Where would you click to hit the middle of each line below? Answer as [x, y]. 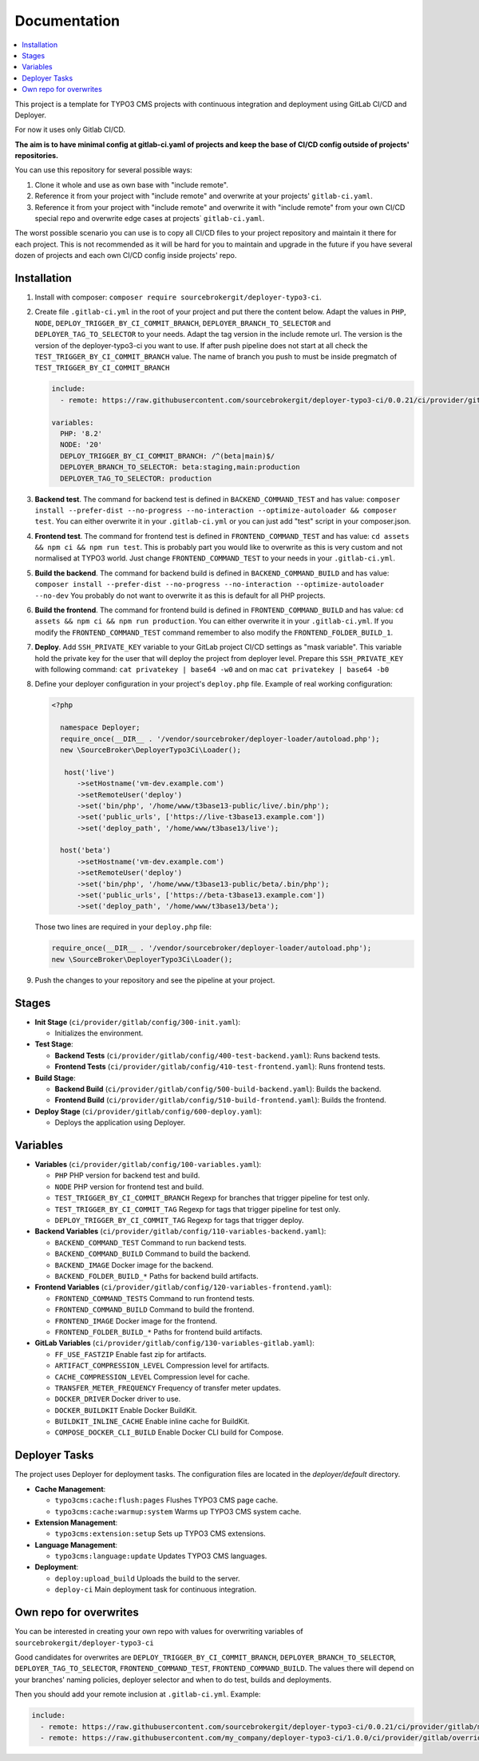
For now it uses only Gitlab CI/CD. [70, 130]
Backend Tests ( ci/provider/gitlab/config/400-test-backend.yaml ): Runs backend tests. [218, 1055]
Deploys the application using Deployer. [120, 1122]
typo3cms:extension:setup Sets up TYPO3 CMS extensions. [160, 1533]
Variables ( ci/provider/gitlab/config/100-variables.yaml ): [148, 1165]
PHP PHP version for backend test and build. [127, 1175]
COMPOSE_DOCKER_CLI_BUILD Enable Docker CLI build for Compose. [169, 1432]
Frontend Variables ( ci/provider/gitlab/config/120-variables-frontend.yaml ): [183, 1287]
